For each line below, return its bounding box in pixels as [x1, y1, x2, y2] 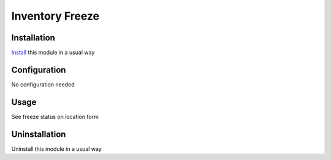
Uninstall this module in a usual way [11, 145, 102, 153]
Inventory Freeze [11, 9, 100, 23]
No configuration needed [11, 80, 75, 88]
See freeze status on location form [11, 113, 99, 120]
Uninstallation [11, 129, 66, 139]
